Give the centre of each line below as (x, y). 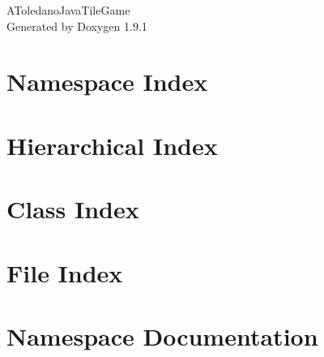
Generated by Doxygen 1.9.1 (77, 26)
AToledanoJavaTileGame (68, 10)
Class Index (73, 209)
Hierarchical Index (112, 145)
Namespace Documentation (162, 335)
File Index (65, 272)
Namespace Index (107, 82)
